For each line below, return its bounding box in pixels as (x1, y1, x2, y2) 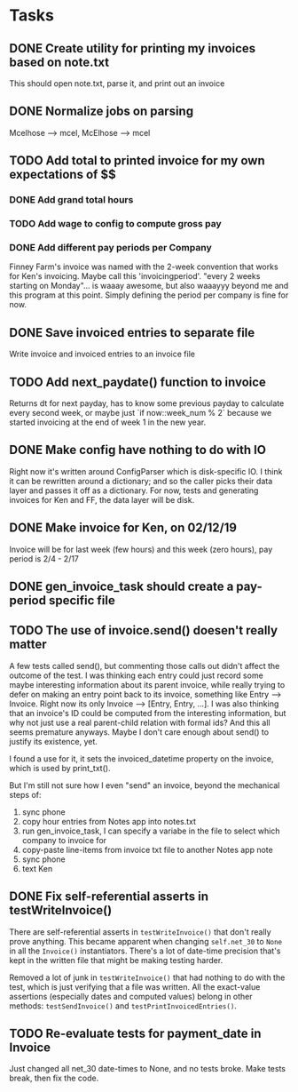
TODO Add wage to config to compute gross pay (9, 218, 222, 230)
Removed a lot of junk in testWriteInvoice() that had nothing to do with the (9, 972, 286, 983)
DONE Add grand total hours (9, 194, 134, 206)
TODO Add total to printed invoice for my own (9, 153, 265, 169)
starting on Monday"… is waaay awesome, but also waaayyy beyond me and (9, 281, 289, 291)
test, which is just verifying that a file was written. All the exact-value (9, 981, 261, 992)
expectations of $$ (9, 167, 117, 182)
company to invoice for (21, 834, 107, 845)
